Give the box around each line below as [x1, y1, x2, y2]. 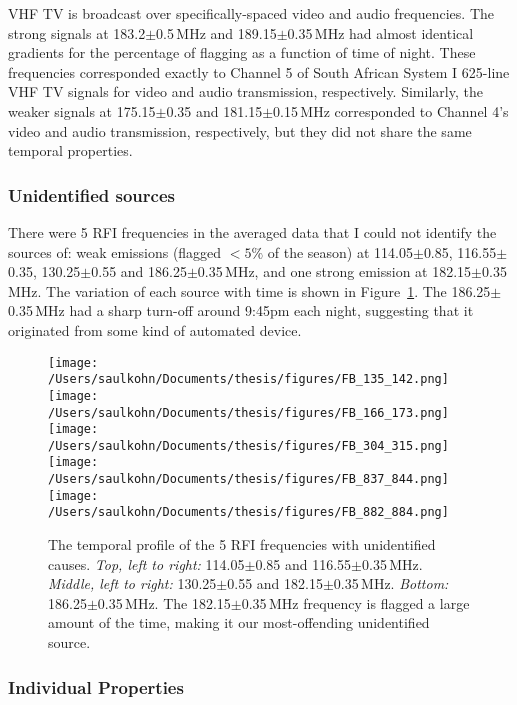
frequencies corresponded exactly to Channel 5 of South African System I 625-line [8, 61, 510, 82]
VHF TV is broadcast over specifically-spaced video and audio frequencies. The [8, 3, 495, 23]
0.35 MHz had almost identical [287, 22, 474, 43]
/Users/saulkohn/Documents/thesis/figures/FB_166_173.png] [48, 405, 449, 420]
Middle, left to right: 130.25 [48, 573, 217, 594]
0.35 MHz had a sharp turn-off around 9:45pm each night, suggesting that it [8, 300, 474, 321]
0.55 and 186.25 [91, 261, 187, 282]
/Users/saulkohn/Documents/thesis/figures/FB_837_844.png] [48, 472, 449, 487]
